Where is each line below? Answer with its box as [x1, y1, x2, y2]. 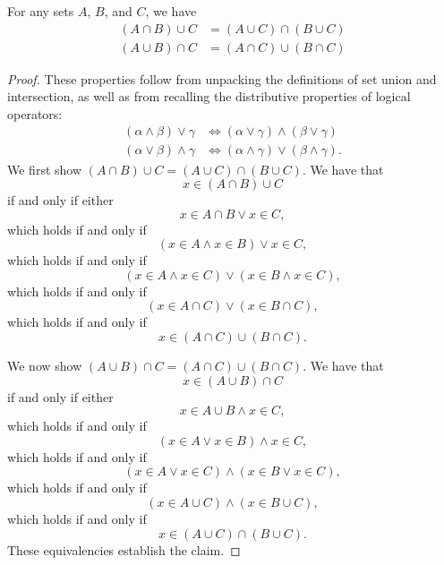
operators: [7, 104, 63, 123]
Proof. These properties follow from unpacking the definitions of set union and [7, 69, 437, 88]
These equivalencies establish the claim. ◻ [7, 540, 241, 559]
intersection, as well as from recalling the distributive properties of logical [7, 87, 411, 106]
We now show [7, 356, 82, 375]
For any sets [7, 2, 74, 20]
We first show [7, 159, 82, 178]
